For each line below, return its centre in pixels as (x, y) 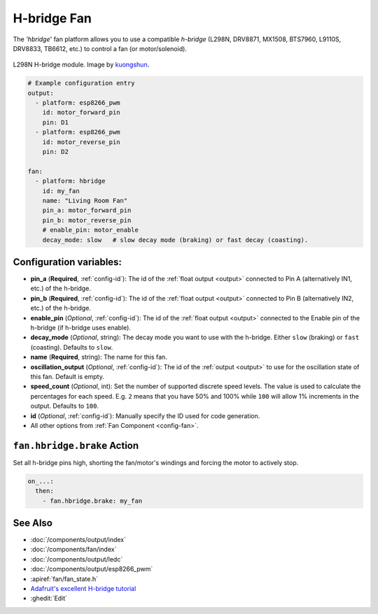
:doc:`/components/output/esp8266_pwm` (92, 569)
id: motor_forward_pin (81, 113)
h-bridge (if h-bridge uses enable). (80, 328)
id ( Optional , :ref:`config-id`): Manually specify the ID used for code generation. (145, 415)
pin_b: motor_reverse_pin (87, 220)
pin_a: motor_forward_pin (87, 210)
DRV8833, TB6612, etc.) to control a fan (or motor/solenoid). (100, 48)
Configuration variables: (68, 262)
